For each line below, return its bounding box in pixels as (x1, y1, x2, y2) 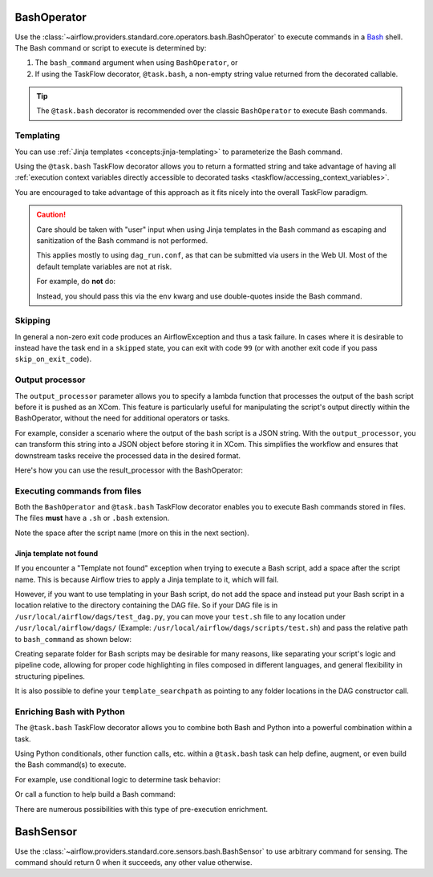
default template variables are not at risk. (36, 262, 172, 271)
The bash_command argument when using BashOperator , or (34, 58, 238, 67)
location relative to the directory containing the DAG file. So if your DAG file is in (14, 600, 278, 610)
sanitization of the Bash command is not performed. (36, 235, 208, 245)
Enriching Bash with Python (14, 706, 126, 717)
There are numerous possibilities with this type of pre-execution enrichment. (14, 804, 269, 814)
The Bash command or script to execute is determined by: (14, 43, 207, 52)
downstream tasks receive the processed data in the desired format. (14, 450, 241, 461)
